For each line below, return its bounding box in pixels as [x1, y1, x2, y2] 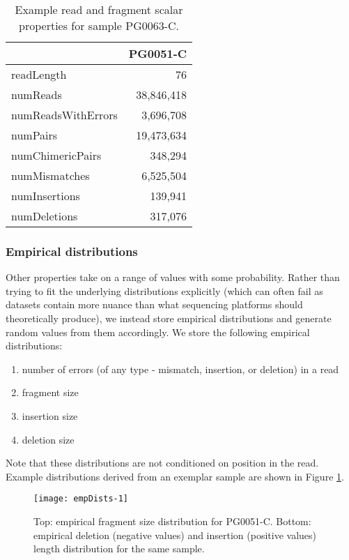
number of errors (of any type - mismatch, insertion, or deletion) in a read [22, 361, 339, 376]
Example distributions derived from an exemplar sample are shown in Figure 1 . [6, 469, 344, 483]
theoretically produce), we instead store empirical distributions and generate [6, 311, 332, 325]
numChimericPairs [11, 147, 102, 163]
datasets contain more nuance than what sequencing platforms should [6, 297, 303, 312]
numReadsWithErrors [11, 107, 118, 123]
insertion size [22, 408, 78, 423]
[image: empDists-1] [33, 494, 129, 504]
